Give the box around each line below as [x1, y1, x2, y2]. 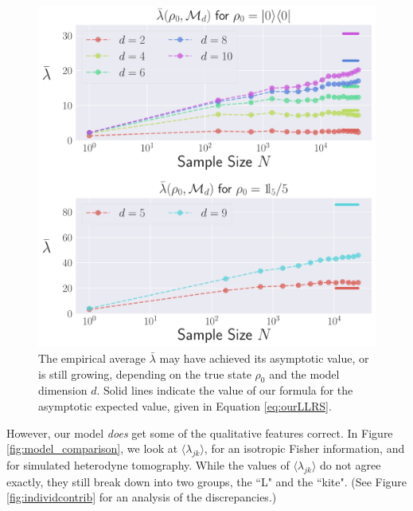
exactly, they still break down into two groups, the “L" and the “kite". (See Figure [6, 473, 407, 489]
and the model [269, 365, 340, 382]
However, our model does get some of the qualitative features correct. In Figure [6, 424, 393, 441]
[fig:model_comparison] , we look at [6, 440, 178, 457]
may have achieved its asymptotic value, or [159, 349, 369, 366]
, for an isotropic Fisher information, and [204, 440, 405, 457]
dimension [38, 382, 88, 399]
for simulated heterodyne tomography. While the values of [6, 456, 290, 473]
